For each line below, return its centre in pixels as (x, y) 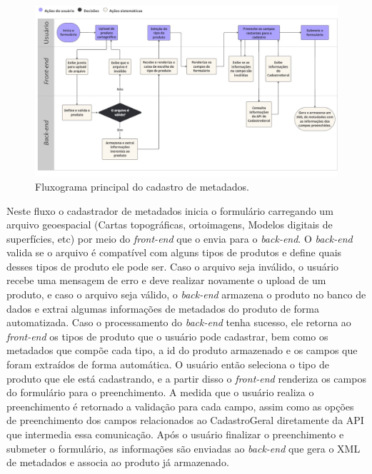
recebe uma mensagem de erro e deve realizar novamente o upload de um (166, 280)
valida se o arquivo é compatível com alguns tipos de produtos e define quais (174, 252)
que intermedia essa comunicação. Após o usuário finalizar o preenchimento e (175, 434)
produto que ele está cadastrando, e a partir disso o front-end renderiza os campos (186, 378)
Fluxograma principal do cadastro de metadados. (142, 186)
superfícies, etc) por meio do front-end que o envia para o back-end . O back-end (180, 238)
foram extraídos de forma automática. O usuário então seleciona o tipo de (168, 364)
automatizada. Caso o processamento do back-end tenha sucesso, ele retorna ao (179, 322)
